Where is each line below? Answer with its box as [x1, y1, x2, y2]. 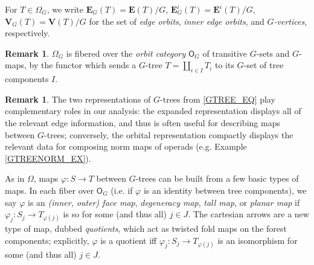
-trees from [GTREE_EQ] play [160, 92, 275, 105]
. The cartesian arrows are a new [188, 208, 309, 220]
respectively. [5, 27, 50, 39]
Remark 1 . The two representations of [5, 92, 151, 105]
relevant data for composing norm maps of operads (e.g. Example [5, 140, 247, 153]
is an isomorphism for [217, 234, 298, 246]
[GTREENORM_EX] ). [5, 152, 91, 164]
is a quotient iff [100, 234, 157, 246]
